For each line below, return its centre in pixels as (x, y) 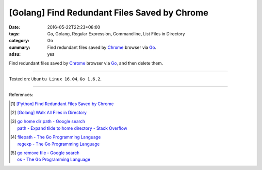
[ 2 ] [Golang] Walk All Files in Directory (49, 113)
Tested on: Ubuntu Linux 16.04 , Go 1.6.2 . (55, 79)
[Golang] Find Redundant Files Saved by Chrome (109, 13)
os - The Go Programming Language (54, 159)
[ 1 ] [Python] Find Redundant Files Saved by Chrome (62, 104)
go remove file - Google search (48, 153)
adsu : (15, 54)
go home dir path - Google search (51, 122)
